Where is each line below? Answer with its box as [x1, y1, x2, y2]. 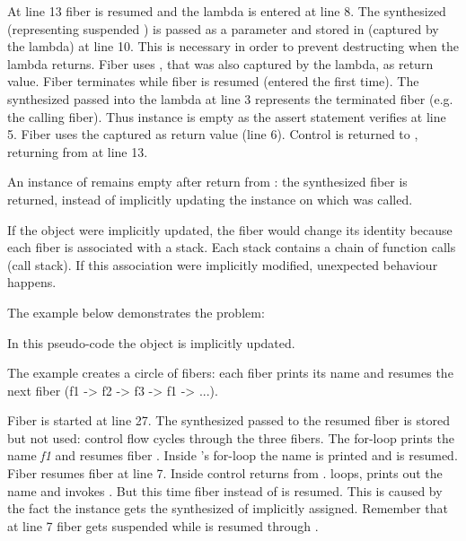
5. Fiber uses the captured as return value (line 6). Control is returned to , [7, 125, 418, 144]
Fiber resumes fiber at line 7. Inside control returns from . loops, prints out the [7, 464, 443, 483]
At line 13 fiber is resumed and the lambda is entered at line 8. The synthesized [7, 2, 446, 20]
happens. [7, 273, 57, 292]
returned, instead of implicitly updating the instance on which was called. [7, 189, 413, 208]
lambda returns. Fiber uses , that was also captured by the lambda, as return [7, 54, 434, 73]
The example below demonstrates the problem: [7, 302, 265, 321]
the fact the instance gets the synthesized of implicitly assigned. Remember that [7, 499, 449, 518]
